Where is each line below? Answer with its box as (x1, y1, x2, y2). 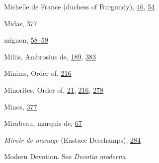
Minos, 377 (4, 101, 37, 111)
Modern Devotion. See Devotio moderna (4, 151, 126, 162)
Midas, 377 (4, 18, 37, 28)
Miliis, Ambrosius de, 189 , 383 (4, 51, 96, 61)
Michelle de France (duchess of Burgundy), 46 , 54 (4, 1, 155, 11)
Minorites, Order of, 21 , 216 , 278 (4, 84, 104, 95)
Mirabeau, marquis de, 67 (4, 118, 82, 128)
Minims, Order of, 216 (4, 68, 72, 78)
